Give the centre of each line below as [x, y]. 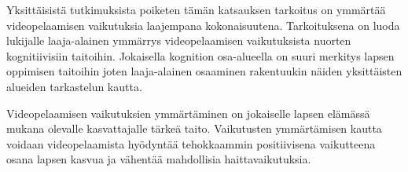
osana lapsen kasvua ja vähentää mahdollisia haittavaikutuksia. [159, 159]
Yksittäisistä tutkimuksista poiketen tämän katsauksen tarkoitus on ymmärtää [196, 9]
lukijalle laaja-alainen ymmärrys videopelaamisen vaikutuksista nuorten [179, 40]
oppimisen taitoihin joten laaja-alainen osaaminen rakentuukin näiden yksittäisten [204, 71]
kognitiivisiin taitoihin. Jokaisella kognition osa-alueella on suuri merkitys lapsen [200, 55]
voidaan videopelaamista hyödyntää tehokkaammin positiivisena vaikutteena [191, 143]
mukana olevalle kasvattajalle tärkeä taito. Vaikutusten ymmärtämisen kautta [194, 128]
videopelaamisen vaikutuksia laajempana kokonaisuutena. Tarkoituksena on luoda [203, 25]
